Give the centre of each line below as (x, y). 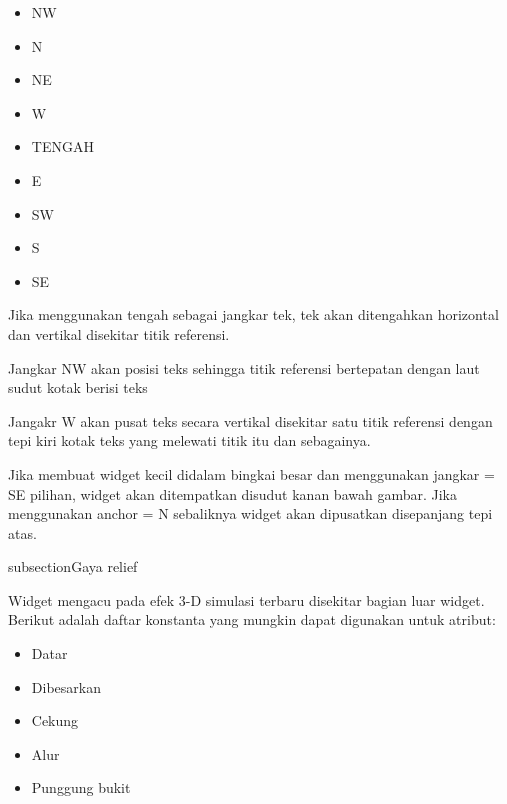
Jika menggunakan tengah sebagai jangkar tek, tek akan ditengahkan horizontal (253, 314)
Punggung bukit (81, 787)
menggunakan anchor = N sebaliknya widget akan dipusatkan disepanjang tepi (250, 513)
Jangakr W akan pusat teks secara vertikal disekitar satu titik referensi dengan (250, 420)
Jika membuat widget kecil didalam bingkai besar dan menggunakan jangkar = (251, 473)
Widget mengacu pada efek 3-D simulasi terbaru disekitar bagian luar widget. (246, 599)
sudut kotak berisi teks (78, 387)
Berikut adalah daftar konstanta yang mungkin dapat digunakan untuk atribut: (252, 619)
